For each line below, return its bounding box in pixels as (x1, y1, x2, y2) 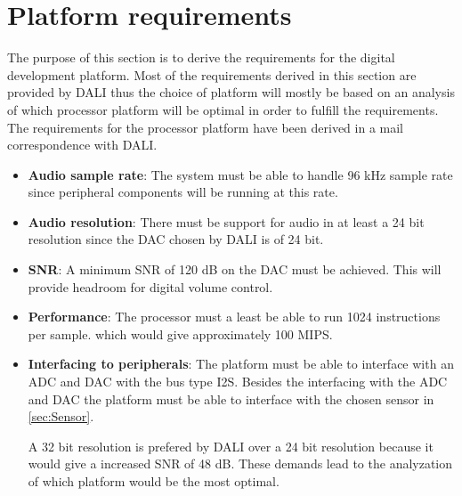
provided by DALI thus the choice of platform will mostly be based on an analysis (7, 83, 455, 102)
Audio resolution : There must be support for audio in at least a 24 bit (28, 212, 425, 231)
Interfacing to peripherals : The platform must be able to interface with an (28, 354, 454, 373)
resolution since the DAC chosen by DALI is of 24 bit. (28, 230, 324, 248)
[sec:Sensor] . (28, 407, 94, 426)
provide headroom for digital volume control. (28, 277, 273, 296)
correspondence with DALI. (7, 135, 158, 154)
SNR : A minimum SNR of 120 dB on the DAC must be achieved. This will (28, 260, 442, 279)
